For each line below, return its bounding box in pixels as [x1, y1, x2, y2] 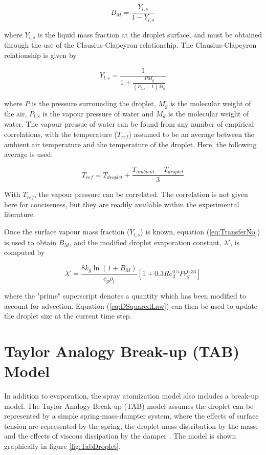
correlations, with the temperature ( [4, 129, 117, 140]
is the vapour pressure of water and [42, 108, 154, 118]
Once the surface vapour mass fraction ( [4, 226, 130, 237]
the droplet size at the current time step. [4, 310, 132, 321]
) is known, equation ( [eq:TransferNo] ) [140, 226, 260, 237]
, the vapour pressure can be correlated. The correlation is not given [34, 189, 248, 200]
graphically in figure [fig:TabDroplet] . [4, 441, 121, 451]
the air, [4, 108, 27, 118]
